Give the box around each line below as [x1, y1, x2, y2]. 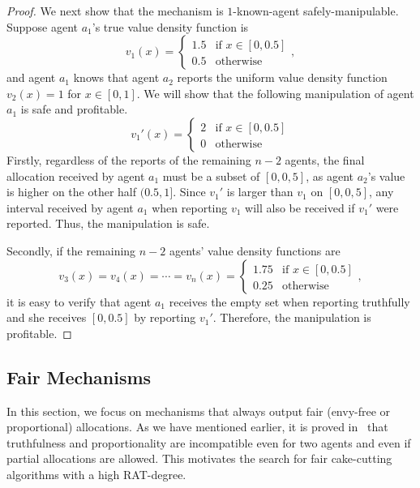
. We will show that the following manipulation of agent [136, 84, 414, 101]
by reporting [134, 309, 196, 326]
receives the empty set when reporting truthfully [169, 293, 410, 310]
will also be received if [245, 199, 355, 216]
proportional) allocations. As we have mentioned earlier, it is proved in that [6, 418, 388, 435]
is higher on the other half [6, 183, 137, 200]
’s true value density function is [92, 18, 249, 35]
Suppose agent [6, 18, 78, 35]
